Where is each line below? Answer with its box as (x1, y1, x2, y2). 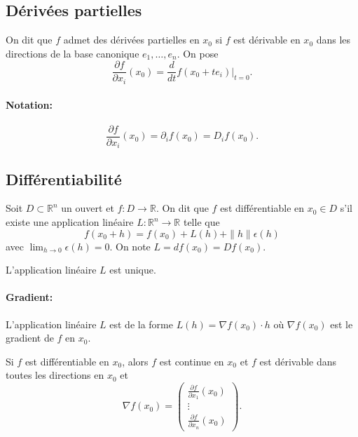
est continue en (159, 354, 224, 368)
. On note (109, 238, 151, 253)
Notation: (6, 97, 53, 112)
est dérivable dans (259, 354, 337, 368)
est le (330, 316, 353, 331)
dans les (316, 32, 351, 47)
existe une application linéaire (6, 215, 134, 229)
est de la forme (109, 316, 173, 331)
